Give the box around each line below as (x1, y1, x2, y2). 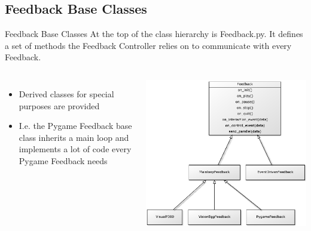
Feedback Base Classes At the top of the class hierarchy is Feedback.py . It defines (5, 27, 303, 40)
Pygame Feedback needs (19, 154, 108, 167)
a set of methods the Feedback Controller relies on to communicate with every (5, 39, 292, 51)
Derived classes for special (19, 87, 114, 100)
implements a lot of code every (19, 143, 132, 155)
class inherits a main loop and (19, 131, 129, 143)
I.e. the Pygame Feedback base (19, 119, 132, 132)
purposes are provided (19, 99, 100, 112)
